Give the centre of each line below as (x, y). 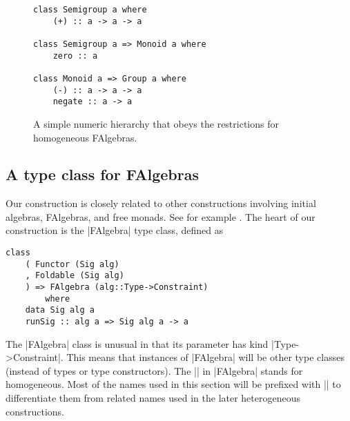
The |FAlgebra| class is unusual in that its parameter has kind (137, 343)
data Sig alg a (60, 310)
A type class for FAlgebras (102, 174)
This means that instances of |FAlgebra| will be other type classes (205, 357)
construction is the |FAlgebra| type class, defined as (115, 230)
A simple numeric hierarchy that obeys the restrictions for (156, 123)
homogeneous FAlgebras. (85, 137)
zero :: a (75, 56)
